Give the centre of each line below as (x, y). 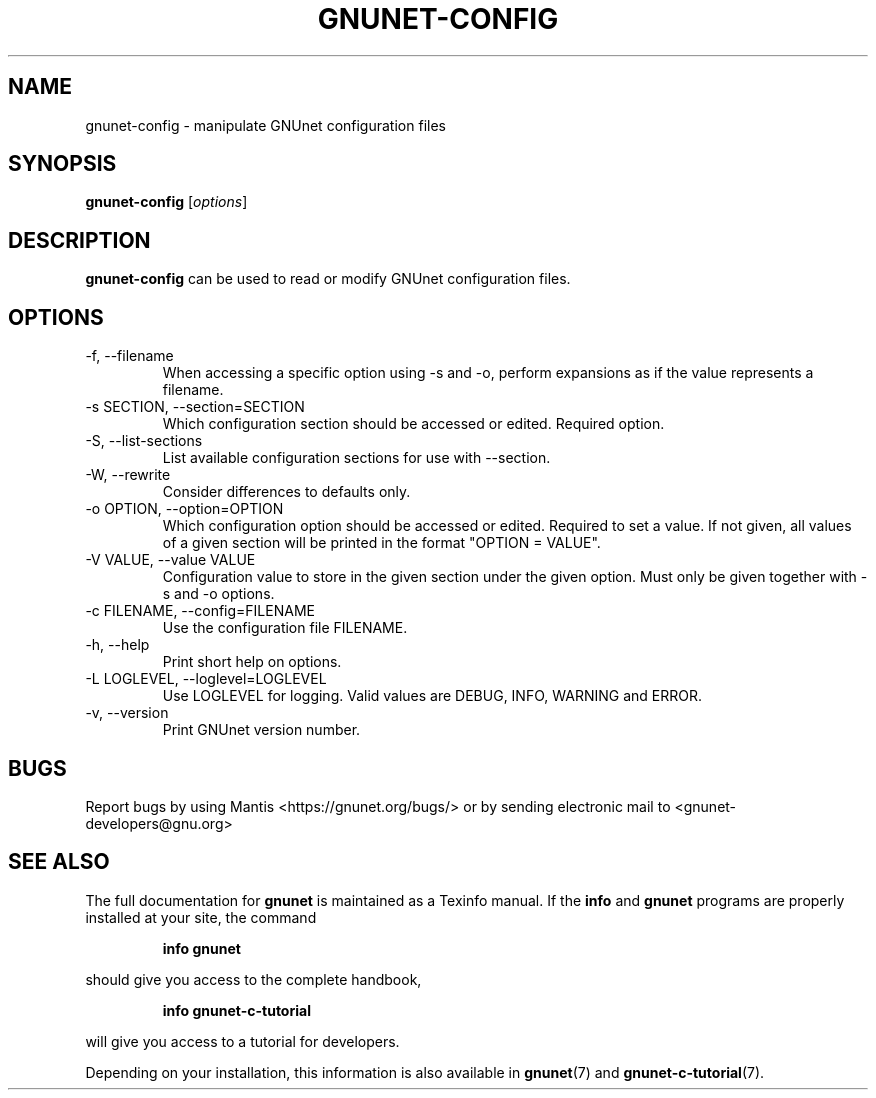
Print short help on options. (252, 662)
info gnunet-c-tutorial (236, 1010)
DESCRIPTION (79, 240)
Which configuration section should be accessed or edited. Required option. (413, 424)
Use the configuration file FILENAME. (285, 628)
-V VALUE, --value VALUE (170, 560)
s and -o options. (218, 594)
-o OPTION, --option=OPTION (184, 509)
